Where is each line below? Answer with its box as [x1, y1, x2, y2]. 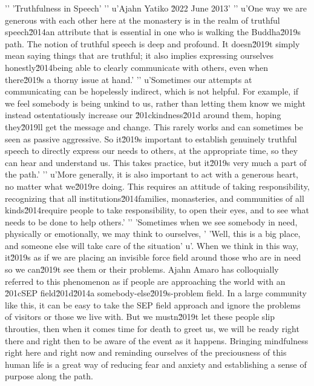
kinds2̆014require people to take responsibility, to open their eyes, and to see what [5, 204, 309, 216]
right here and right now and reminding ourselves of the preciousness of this [5, 346, 287, 359]
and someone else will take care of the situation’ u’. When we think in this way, [5, 239, 299, 251]
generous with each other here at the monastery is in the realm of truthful [5, 13, 280, 26]
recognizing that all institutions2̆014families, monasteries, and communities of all [5, 191, 304, 204]
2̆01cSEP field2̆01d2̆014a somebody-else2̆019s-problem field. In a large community [5, 287, 307, 299]
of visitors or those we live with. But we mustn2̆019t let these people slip [5, 310, 275, 323]
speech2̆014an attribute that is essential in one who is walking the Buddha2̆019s [5, 25, 301, 38]
